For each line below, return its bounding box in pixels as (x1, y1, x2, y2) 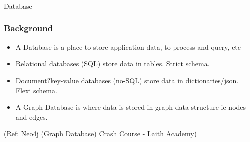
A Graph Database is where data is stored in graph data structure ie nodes (15, 102, 246, 112)
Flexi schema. (15, 85, 57, 95)
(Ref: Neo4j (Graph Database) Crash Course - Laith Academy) (4, 128, 197, 139)
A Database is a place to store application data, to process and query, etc (15, 41, 241, 52)
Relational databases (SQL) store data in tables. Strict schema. (15, 58, 210, 69)
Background (4, 22, 53, 34)
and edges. (15, 111, 48, 122)
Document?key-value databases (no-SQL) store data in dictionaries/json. (15, 75, 239, 85)
